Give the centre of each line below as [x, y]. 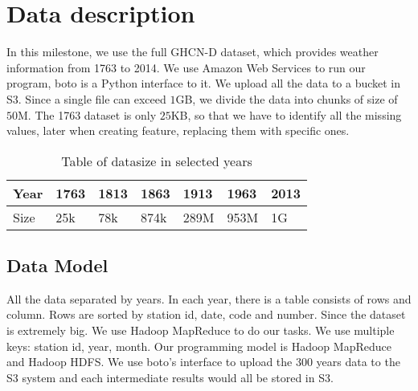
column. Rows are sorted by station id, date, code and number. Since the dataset [206, 314]
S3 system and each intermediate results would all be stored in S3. [170, 377]
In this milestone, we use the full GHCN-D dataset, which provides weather [193, 52]
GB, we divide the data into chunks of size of [287, 98]
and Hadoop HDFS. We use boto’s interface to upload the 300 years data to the [203, 362]
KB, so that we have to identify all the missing [286, 114]
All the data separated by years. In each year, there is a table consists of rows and [209, 298]
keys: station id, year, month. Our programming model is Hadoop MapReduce [199, 346]
